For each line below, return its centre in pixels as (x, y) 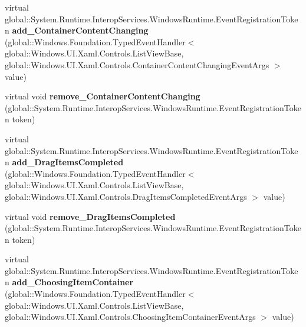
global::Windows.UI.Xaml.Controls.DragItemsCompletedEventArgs (126, 196)
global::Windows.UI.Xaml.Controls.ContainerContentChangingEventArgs (137, 64)
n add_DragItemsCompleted (64, 162)
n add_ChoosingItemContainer (69, 282)
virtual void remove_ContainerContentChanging (103, 96)
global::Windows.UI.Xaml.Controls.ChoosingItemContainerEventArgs (130, 317)
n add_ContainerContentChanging (77, 30)
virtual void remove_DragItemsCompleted (90, 216)
